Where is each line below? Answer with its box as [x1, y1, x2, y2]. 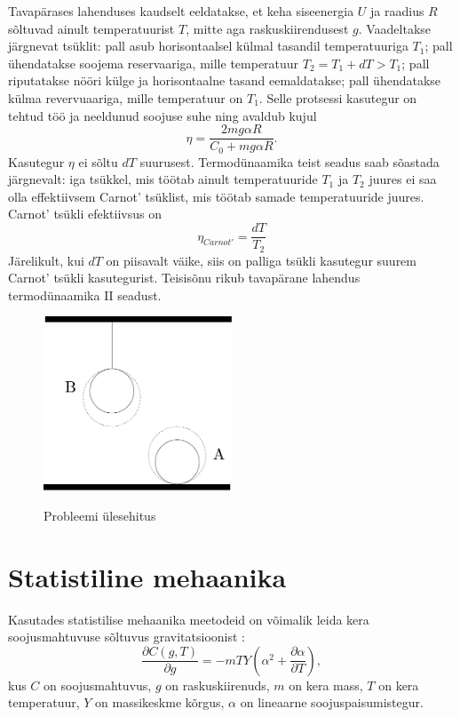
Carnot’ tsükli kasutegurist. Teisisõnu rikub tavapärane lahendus [8, 268, 361, 287]
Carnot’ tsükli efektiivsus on [8, 204, 162, 223]
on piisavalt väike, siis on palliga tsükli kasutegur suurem [106, 251, 416, 269]
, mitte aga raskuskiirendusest [186, 19, 349, 37]
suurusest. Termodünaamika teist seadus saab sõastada [139, 152, 440, 171]
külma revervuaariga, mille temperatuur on [8, 88, 243, 107]
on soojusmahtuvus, [44, 675, 152, 694]
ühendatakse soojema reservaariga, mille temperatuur [8, 53, 299, 72]
